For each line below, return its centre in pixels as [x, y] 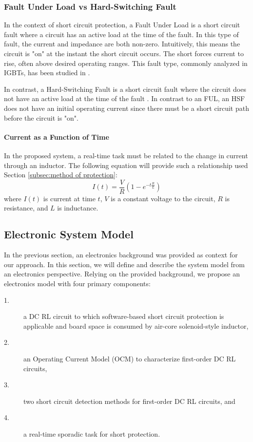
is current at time [69, 198]
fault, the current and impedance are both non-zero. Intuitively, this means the [122, 44]
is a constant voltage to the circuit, [163, 198]
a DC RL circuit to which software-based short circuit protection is [124, 316]
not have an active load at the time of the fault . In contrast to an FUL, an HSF [125, 98]
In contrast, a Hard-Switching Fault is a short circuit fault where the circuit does [125, 89]
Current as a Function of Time [57, 137]
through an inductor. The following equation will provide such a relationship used [126, 165]
